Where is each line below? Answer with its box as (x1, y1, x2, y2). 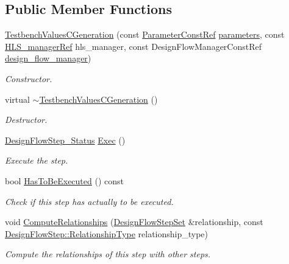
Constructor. (5, 72, 52, 85)
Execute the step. (5, 154, 68, 167)
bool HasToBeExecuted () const (5, 174, 124, 187)
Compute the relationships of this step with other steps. (5, 248, 211, 260)
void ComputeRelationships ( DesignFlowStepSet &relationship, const (5, 215, 263, 228)
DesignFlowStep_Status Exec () (5, 133, 126, 146)
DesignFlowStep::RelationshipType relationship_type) (5, 227, 209, 240)
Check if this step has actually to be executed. (5, 195, 174, 207)
